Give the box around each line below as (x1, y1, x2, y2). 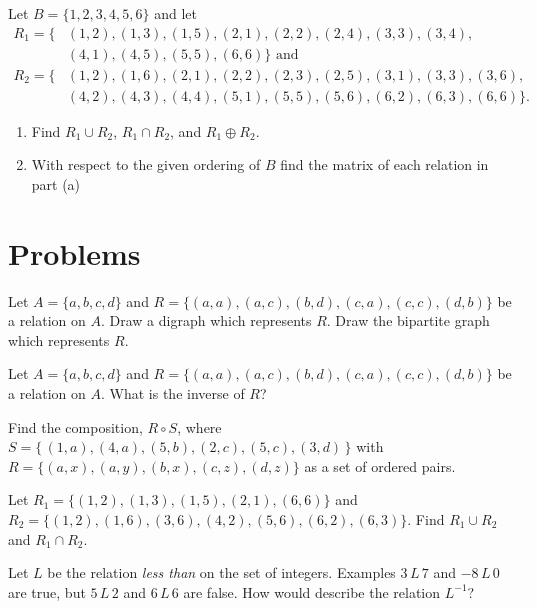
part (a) (31, 173, 81, 194)
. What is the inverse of (101, 383, 245, 403)
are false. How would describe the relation (183, 581, 441, 602)
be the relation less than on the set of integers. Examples (47, 562, 396, 583)
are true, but (8, 581, 86, 602)
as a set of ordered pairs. (304, 455, 456, 476)
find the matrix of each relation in (280, 154, 489, 175)
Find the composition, (8, 416, 143, 437)
